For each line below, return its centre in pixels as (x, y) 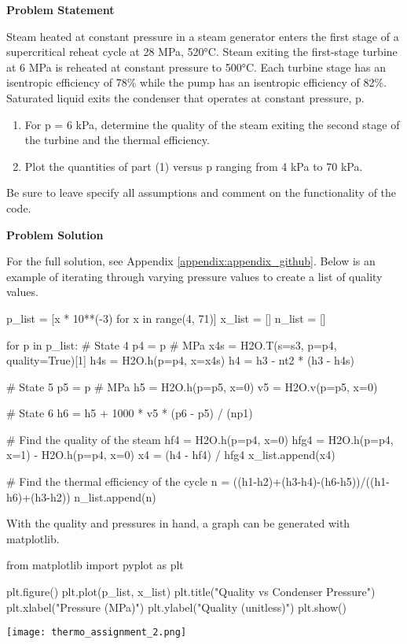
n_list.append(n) (115, 496)
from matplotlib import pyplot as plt (95, 565)
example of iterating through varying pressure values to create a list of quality (194, 276)
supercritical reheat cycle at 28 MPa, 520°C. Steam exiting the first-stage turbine (202, 52)
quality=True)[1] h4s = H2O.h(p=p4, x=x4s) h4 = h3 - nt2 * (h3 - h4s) (180, 360)
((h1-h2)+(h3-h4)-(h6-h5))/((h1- (311, 481)
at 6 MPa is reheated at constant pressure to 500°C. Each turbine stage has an (196, 67)
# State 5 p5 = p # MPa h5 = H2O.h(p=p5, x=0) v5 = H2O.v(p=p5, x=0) (192, 386)
